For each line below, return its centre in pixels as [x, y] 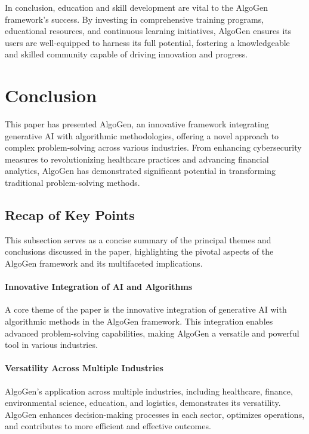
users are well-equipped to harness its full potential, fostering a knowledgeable [147, 42]
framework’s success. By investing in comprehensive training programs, [135, 19]
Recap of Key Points [70, 215]
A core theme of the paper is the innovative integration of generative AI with [146, 309]
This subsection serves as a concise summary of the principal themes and [138, 239]
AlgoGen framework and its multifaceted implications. [104, 263]
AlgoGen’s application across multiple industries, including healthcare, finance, [149, 391]
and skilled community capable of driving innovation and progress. [126, 54]
